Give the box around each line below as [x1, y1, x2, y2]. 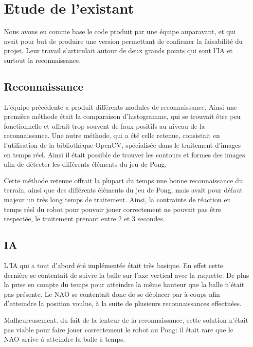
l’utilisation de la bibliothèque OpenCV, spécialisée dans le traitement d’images [4, 140, 241, 150]
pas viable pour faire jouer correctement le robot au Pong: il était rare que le [4, 324, 234, 334]
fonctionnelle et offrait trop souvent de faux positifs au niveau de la [4, 120, 205, 131]
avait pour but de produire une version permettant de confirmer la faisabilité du [4, 36, 243, 46]
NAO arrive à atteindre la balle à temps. [4, 334, 125, 344]
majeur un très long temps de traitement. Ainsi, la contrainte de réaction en [4, 194, 231, 205]
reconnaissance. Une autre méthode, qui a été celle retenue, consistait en [4, 130, 220, 140]
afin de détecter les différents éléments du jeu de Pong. [4, 159, 167, 169]
